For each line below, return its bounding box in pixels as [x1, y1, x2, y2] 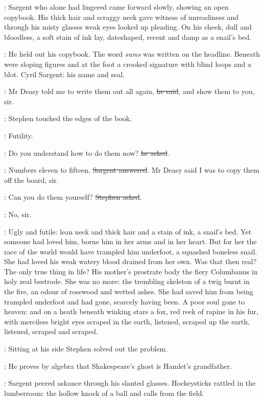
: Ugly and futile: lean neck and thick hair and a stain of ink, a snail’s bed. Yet [4, 226, 252, 237]
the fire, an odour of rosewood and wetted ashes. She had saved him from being [4, 286, 253, 297]
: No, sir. [4, 208, 32, 219]
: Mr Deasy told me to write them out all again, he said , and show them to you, [4, 86, 255, 97]
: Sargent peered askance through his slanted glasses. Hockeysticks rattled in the [4, 378, 256, 388]
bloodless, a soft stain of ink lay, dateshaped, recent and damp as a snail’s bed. [4, 31, 252, 42]
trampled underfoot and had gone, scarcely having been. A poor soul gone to [4, 296, 245, 307]
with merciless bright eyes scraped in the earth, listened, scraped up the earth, [4, 316, 250, 326]
